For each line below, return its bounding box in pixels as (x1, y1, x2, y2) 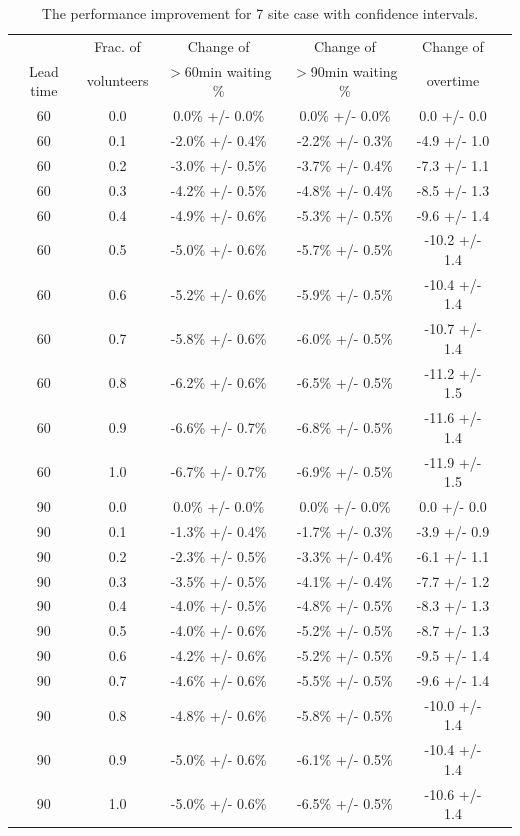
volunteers (86, 70, 149, 91)
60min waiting (184, 60, 272, 81)
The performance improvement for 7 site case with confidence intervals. (41, 3, 479, 23)
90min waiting (310, 60, 398, 81)
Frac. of (94, 35, 141, 56)
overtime (426, 70, 480, 91)
